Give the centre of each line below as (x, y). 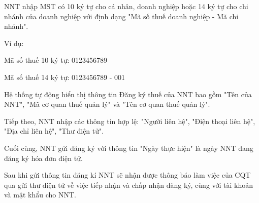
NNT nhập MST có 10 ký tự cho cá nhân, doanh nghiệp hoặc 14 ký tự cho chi (126, 6)
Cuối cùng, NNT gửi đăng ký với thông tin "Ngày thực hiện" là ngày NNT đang (129, 148)
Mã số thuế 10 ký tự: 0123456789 (56, 60)
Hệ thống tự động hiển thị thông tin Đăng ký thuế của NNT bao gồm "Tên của (128, 94)
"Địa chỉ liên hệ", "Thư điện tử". (54, 131)
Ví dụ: (14, 43)
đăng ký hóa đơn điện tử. (43, 158)
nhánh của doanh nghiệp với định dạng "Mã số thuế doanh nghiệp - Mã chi (121, 16)
